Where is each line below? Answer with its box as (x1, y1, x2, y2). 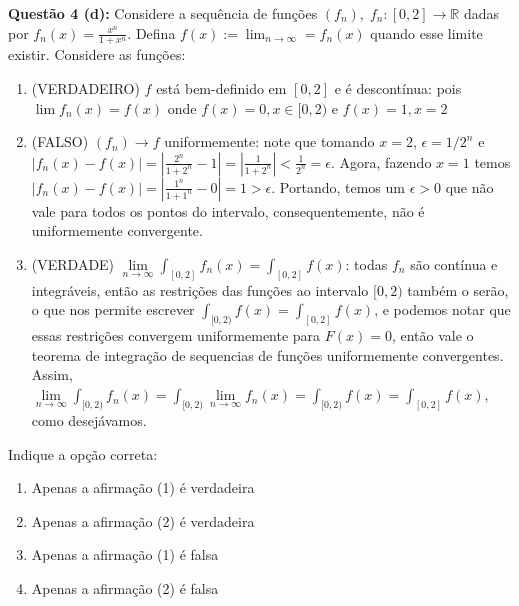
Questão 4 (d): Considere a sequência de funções (8, 3, 318, 23)
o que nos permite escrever (31, 299, 195, 320)
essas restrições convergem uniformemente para (31, 325, 321, 346)
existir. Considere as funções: (8, 44, 186, 65)
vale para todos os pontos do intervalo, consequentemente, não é (31, 200, 425, 221)
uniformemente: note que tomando (164, 131, 375, 152)
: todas (345, 253, 388, 274)
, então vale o (391, 325, 474, 346)
